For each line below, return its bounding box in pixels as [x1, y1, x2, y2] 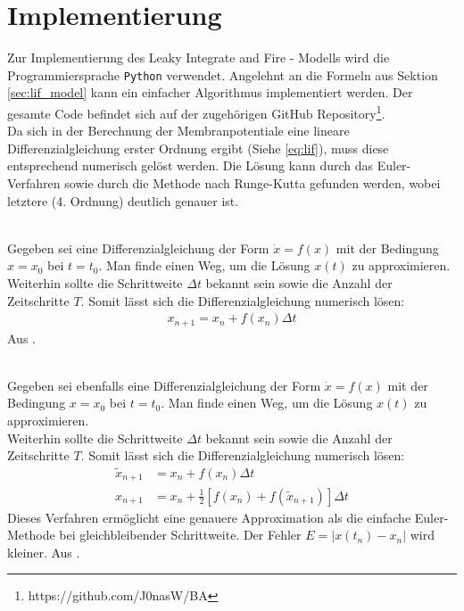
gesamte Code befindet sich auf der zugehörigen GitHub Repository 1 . [7, 101, 385, 122]
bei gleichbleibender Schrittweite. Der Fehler [59, 525, 302, 544]
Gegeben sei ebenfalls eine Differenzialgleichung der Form [7, 376, 321, 394]
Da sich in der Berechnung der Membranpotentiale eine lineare [7, 121, 350, 140]
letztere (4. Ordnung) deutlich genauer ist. [7, 191, 239, 210]
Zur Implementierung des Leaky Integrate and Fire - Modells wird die [7, 48, 390, 67]
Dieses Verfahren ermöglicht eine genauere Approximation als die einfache [7, 508, 411, 526]
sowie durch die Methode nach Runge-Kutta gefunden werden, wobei [64, 174, 441, 192]
